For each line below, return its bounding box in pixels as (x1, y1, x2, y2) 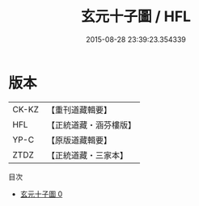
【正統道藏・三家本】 (46, 149, 128, 161)
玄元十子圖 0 (19, 189, 63, 199)
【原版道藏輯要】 (46, 134, 112, 145)
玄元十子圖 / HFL (80, 7, 192, 26)
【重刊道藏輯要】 (46, 104, 112, 116)
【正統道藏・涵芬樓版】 (46, 119, 136, 130)
